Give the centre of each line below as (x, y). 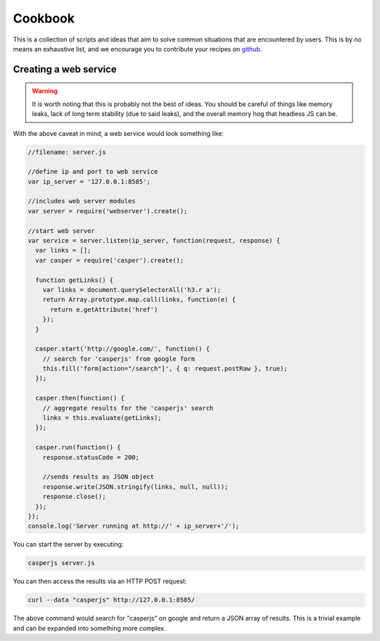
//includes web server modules (82, 201)
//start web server (61, 231)
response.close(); (74, 497)
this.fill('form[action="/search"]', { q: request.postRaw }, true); (165, 369)
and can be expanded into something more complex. (89, 628)
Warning (45, 91)
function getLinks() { (75, 280)
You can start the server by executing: (68, 545)
